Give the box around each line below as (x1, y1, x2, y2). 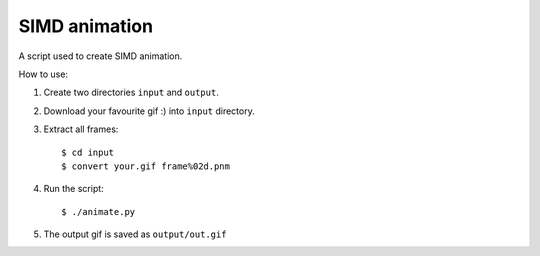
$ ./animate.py (61, 206, 136, 217)
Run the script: (43, 183, 104, 195)
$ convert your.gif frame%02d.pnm (61, 160, 230, 172)
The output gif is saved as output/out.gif (43, 228, 227, 240)
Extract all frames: (43, 123, 119, 135)
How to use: (18, 68, 69, 80)
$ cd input (61, 146, 115, 158)
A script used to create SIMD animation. (18, 50, 183, 62)
